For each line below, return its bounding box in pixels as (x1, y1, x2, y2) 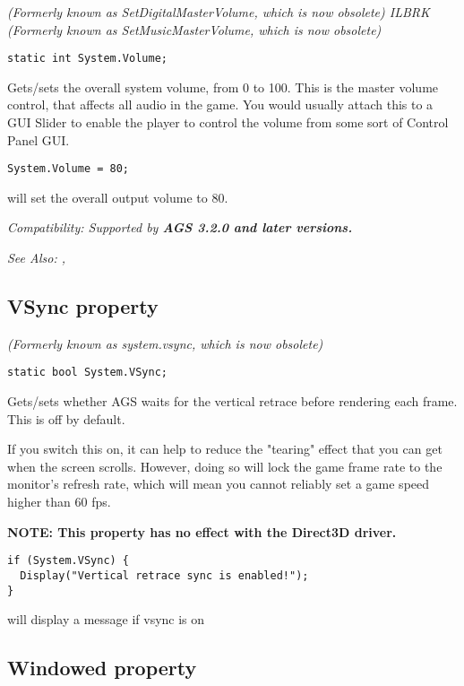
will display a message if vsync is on (7, 610, 205, 629)
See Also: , (7, 248, 65, 267)
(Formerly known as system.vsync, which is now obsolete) (7, 334, 323, 352)
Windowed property (7, 654, 197, 682)
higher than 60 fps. (7, 492, 111, 511)
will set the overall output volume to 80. (7, 187, 228, 206)
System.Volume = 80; (7, 162, 130, 176)
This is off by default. (7, 409, 125, 428)
